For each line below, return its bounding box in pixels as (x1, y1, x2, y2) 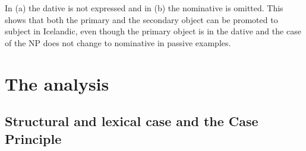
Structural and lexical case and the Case (5, 112, 258, 130)
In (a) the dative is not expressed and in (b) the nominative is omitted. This (5, 2, 283, 14)
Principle (5, 129, 62, 147)
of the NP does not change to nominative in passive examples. (5, 36, 231, 49)
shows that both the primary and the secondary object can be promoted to (5, 13, 278, 25)
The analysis (5, 71, 109, 95)
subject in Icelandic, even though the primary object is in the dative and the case (5, 25, 301, 37)
